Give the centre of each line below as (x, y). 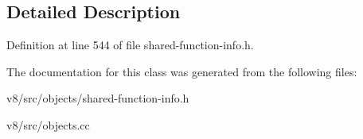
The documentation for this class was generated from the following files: (182, 71)
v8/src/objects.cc (48, 124)
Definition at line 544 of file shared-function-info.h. (130, 45)
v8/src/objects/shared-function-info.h (98, 98)
